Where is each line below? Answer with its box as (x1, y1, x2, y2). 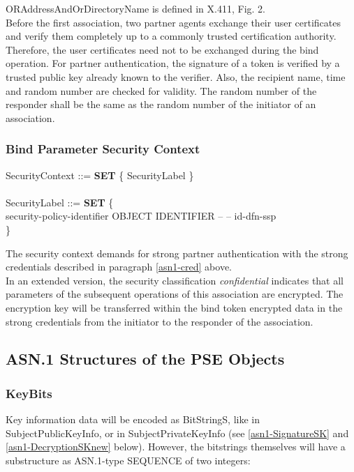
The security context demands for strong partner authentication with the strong (6, 245, 348, 260)
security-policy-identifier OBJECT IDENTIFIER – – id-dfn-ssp (6, 208, 276, 223)
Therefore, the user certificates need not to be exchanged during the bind (6, 42, 319, 56)
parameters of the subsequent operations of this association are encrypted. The (6, 287, 344, 301)
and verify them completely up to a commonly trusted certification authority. (6, 29, 337, 43)
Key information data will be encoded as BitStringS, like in (6, 412, 260, 427)
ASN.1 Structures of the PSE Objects (6, 348, 285, 370)
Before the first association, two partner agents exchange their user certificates (6, 15, 341, 29)
